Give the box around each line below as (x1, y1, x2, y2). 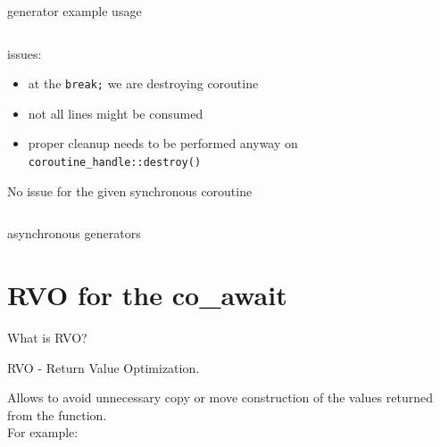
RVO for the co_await (7, 277, 287, 313)
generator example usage (7, 2, 142, 20)
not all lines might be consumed (28, 103, 203, 122)
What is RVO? (7, 328, 87, 346)
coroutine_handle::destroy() (28, 156, 202, 170)
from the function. (7, 405, 107, 424)
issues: (7, 44, 42, 62)
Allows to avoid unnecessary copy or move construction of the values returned (7, 388, 433, 407)
